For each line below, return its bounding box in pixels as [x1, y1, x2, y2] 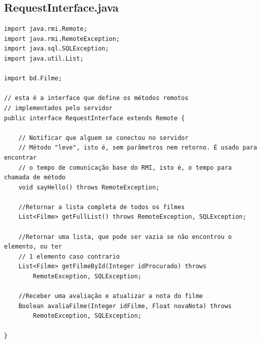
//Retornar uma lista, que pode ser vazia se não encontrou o [18, 233, 232, 240]
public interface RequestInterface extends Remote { [4, 114, 185, 122]
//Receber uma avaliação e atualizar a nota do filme [18, 292, 203, 300]
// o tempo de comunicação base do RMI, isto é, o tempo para [18, 164, 232, 171]
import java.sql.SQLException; [4, 45, 109, 53]
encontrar [4, 154, 37, 161]
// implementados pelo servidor [4, 104, 113, 112]
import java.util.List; [4, 55, 84, 62]
